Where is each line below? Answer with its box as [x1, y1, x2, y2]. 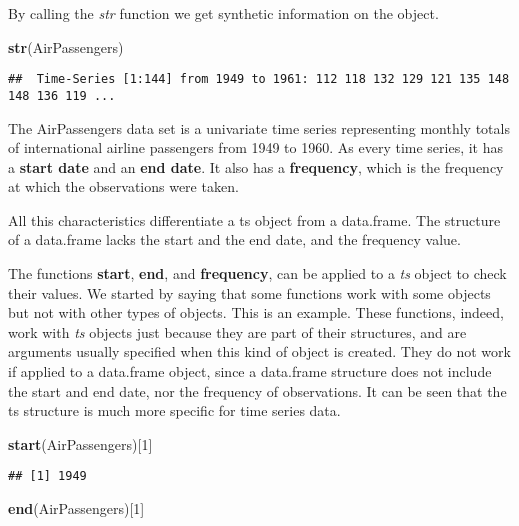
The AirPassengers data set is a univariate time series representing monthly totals [8, 117, 510, 138]
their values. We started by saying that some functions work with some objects [8, 282, 491, 303]
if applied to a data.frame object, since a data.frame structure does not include [8, 361, 492, 382]
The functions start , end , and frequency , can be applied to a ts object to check [8, 263, 507, 284]
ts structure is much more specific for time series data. [8, 400, 341, 421]
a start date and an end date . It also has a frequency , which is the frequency [8, 156, 504, 177]
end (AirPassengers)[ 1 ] [8, 498, 145, 519]
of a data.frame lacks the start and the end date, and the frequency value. [8, 229, 461, 250]
